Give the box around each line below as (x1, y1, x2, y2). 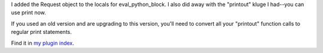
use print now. (11, 9, 46, 16)
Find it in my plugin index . (11, 39, 75, 46)
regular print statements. (11, 29, 72, 36)
